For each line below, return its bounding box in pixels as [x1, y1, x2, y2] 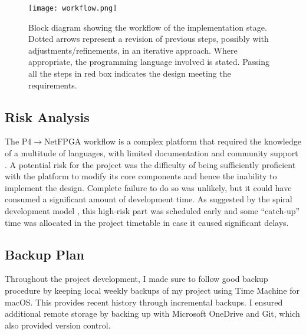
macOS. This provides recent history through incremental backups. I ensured [5, 295, 283, 308]
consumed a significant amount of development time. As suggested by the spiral [5, 193, 292, 205]
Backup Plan [5, 245, 84, 263]
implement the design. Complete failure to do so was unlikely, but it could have [5, 181, 292, 193]
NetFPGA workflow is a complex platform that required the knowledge [44, 135, 301, 147]
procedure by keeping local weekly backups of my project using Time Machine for [5, 284, 300, 296]
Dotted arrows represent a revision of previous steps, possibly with [28, 32, 269, 45]
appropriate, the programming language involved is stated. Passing [28, 55, 270, 68]
